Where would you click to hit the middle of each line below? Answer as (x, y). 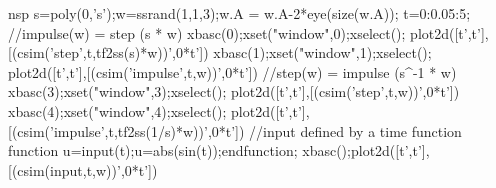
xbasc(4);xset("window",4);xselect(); (117, 110)
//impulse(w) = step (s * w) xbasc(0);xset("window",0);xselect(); (207, 32)
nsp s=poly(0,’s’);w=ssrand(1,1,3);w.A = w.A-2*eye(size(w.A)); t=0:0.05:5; (239, 13)
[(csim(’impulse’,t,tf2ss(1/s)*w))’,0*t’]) (126, 130)
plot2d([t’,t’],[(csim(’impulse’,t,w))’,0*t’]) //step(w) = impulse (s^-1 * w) (232, 71)
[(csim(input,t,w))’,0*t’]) (83, 169)
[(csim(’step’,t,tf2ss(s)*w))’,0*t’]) (108, 52)
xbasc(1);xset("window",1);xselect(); (322, 52)
